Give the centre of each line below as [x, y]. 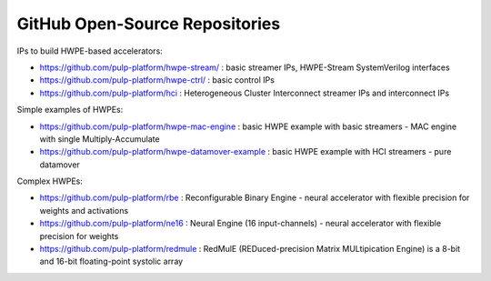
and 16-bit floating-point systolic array [111, 261]
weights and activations [84, 210]
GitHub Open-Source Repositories [149, 24]
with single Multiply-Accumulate [100, 139]
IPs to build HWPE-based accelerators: [90, 51]
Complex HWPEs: [50, 181]
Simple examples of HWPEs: [70, 110]
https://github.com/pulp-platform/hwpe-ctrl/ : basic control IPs [157, 80]
